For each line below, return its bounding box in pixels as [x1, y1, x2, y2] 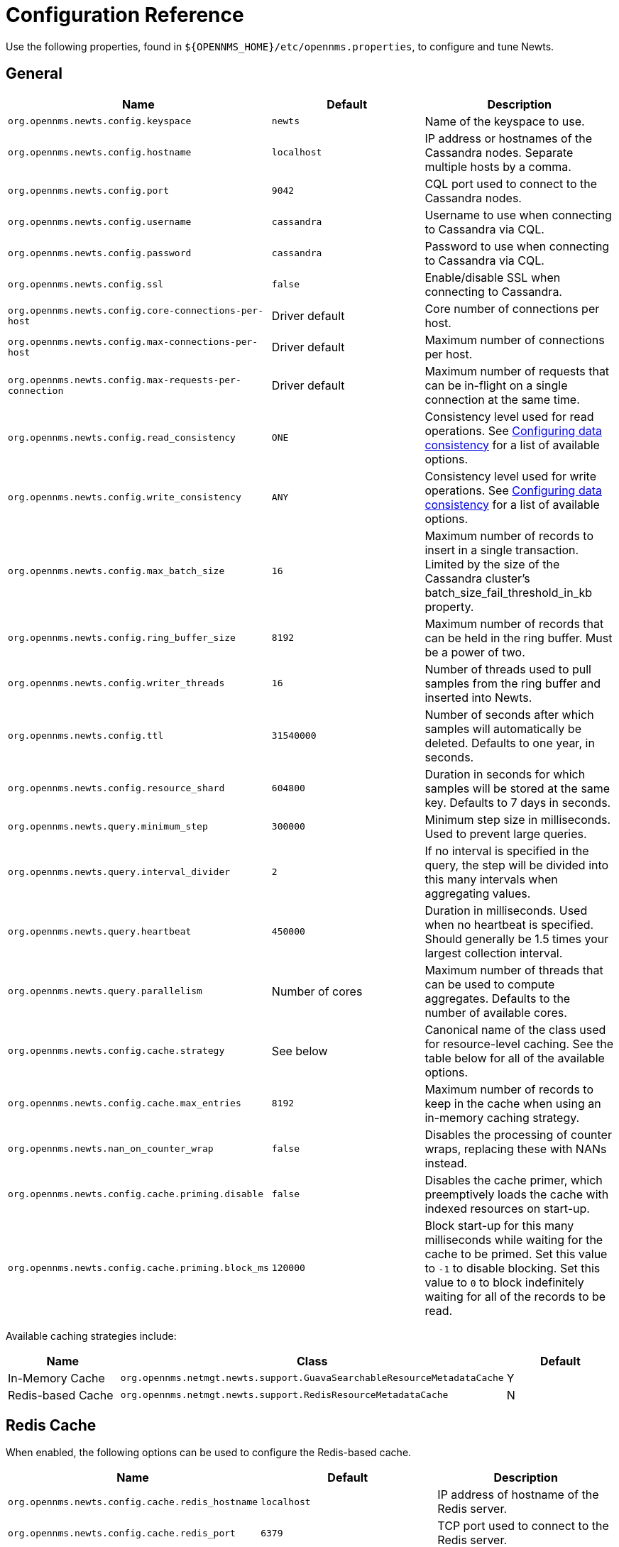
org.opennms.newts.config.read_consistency [8, 432, 236, 444]
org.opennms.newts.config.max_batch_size [8, 566, 225, 577]
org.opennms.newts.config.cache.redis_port [8, 1527, 236, 1538]
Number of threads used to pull [424, 661, 591, 676]
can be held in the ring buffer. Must [424, 630, 613, 645]
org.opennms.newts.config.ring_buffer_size [8, 632, 236, 644]
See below [271, 1043, 328, 1058]
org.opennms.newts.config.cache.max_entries [8, 1098, 241, 1109]
